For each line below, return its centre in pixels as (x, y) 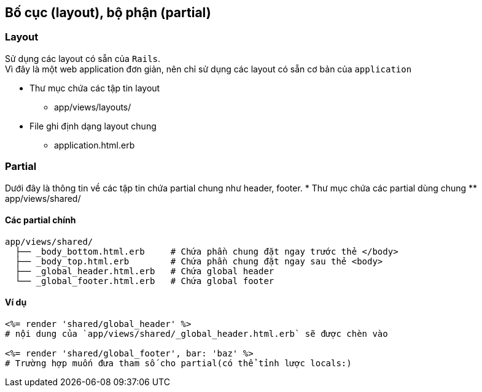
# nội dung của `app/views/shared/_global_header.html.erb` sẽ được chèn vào (196, 333)
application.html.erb (95, 145)
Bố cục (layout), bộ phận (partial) (108, 13)
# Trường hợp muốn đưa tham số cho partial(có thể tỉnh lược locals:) (178, 363)
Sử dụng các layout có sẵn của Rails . (83, 58)
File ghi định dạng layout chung (93, 126)
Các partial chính (41, 220)
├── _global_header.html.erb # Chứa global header (145, 271)
